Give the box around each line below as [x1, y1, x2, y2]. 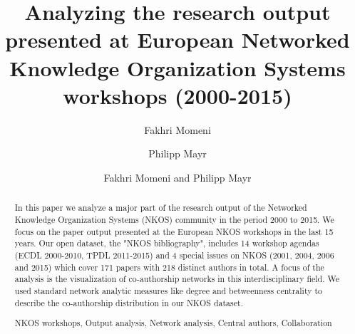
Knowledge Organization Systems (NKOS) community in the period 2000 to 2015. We [14, 213, 334, 225]
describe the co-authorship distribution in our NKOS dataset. [14, 296, 243, 308]
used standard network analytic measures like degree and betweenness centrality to [14, 284, 323, 296]
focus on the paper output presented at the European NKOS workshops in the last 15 [14, 225, 334, 237]
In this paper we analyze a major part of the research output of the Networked [14, 202, 307, 214]
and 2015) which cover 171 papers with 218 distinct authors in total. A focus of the [14, 261, 324, 273]
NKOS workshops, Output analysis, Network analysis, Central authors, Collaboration [14, 317, 332, 329]
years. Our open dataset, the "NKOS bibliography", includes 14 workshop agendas [14, 237, 319, 249]
